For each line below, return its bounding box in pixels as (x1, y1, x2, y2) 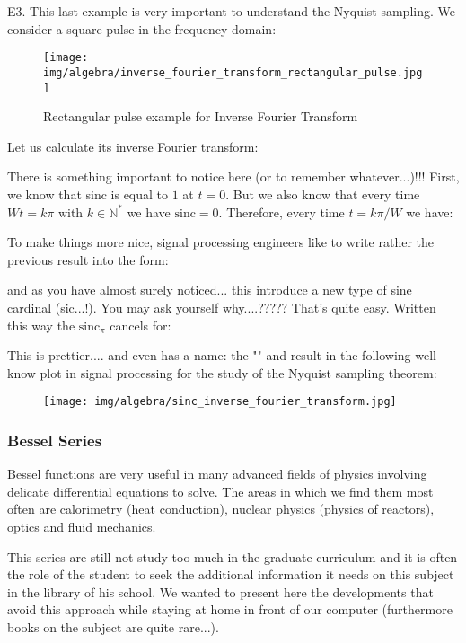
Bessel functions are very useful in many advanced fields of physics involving (7, 464, 427, 483)
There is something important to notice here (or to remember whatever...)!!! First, (7, 167, 460, 186)
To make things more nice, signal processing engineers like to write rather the (7, 233, 435, 251)
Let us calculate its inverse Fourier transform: (7, 137, 259, 155)
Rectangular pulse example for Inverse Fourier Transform (43, 107, 358, 126)
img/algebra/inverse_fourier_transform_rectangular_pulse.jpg (43, 66, 423, 79)
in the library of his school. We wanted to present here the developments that (7, 582, 434, 601)
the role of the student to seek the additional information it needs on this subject (7, 565, 454, 584)
